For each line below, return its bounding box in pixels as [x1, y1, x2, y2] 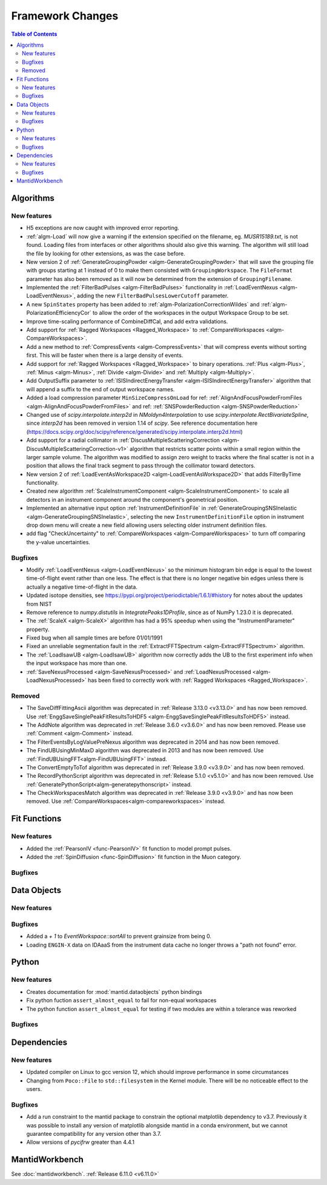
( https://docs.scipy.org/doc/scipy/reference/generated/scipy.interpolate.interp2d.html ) [26, 428, 243, 435]
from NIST [26, 600, 53, 607]
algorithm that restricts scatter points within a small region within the [129, 445, 301, 452]
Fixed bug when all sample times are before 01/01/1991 [26, 634, 163, 641]
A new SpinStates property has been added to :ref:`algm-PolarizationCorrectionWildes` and [26, 300, 260, 308]
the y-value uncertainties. [26, 538, 91, 545]
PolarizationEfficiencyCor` [26, 309, 91, 317]
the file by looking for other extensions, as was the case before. [26, 249, 186, 257]
